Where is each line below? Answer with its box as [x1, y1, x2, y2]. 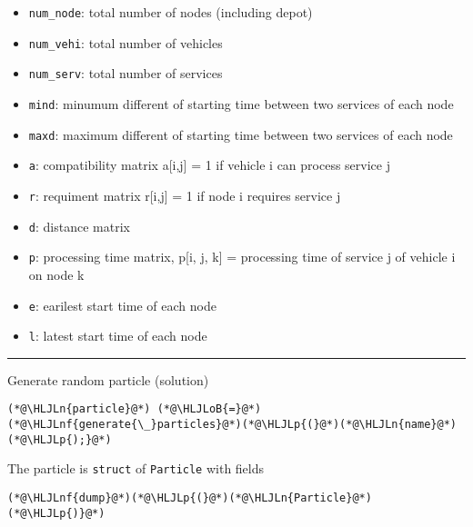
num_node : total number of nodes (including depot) [28, 3, 313, 21]
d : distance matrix [28, 216, 130, 235]
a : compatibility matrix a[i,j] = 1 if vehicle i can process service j [28, 155, 390, 174]
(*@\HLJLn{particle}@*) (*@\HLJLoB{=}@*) [7, 403, 262, 416]
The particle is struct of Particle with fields [7, 459, 265, 478]
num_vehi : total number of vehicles [28, 33, 223, 52]
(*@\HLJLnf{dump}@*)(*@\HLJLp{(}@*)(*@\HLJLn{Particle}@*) [7, 492, 372, 505]
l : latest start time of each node [28, 326, 207, 345]
